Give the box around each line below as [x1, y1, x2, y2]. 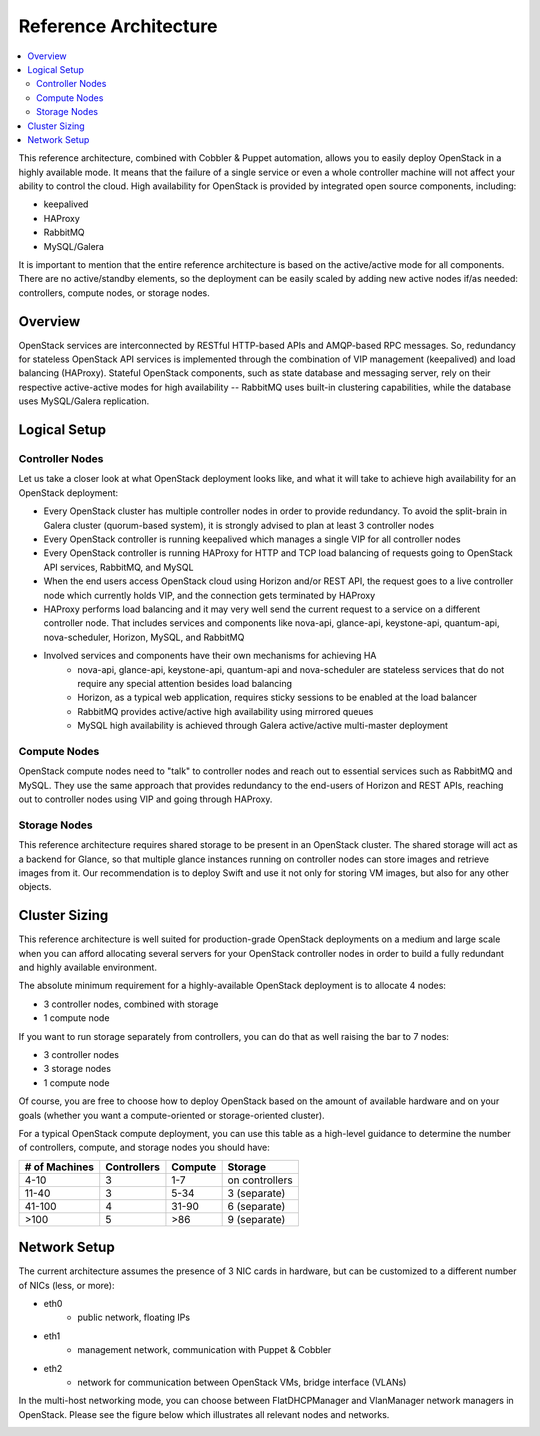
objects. [18, 881, 52, 893]
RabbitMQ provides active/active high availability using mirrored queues [77, 705, 374, 717]
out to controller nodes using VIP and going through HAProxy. [18, 793, 273, 805]
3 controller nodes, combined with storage [43, 998, 219, 1010]
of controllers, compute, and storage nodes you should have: [18, 1141, 270, 1154]
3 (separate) [227, 1186, 286, 1200]
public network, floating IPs [77, 1311, 190, 1324]
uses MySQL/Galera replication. [18, 395, 150, 407]
